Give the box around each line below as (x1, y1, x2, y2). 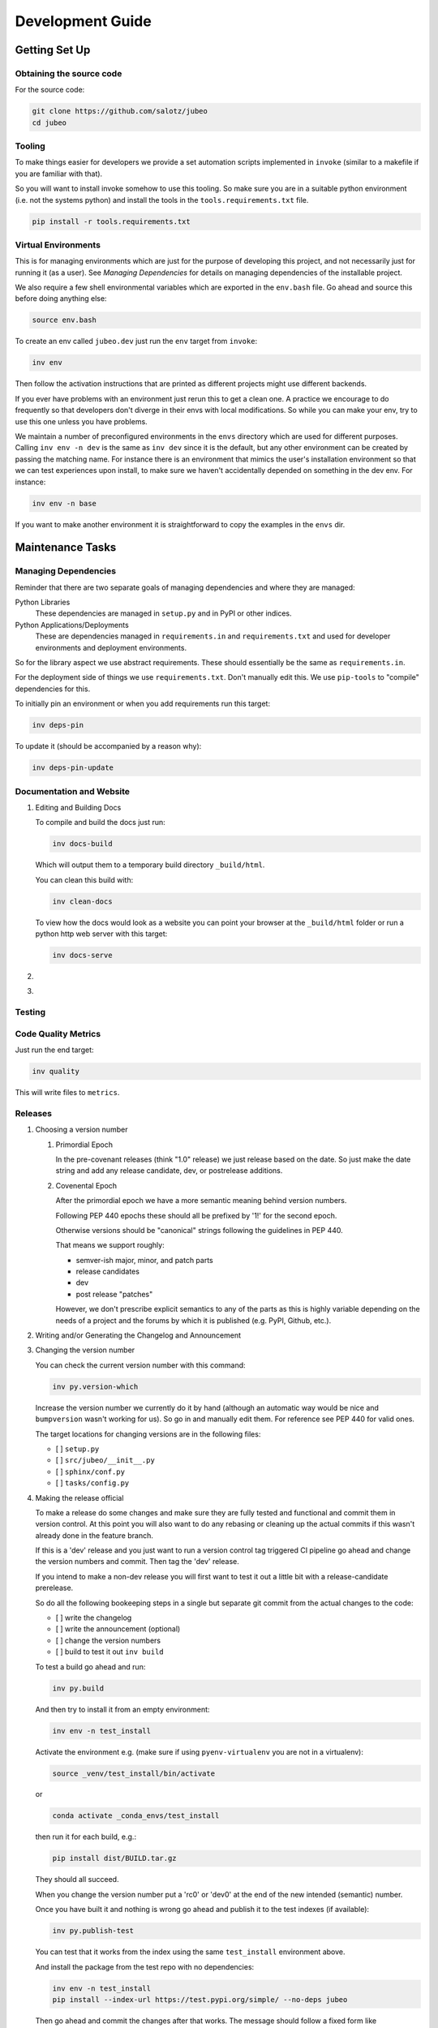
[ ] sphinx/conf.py (55, 1467, 126, 1476)
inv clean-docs (52, 896, 113, 906)
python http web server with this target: (35, 929, 168, 939)
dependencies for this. (15, 684, 91, 694)
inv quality (32, 1067, 80, 1076)
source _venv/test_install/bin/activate (52, 1768, 215, 1778)
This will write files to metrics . (15, 1088, 120, 1098)
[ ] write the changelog (55, 1613, 132, 1622)
